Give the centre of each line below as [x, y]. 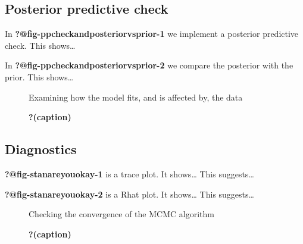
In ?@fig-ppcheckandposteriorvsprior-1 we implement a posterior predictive [152, 34]
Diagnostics [41, 149]
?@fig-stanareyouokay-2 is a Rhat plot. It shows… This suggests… [129, 194]
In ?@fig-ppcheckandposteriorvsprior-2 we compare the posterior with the [149, 65]
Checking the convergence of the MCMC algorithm [121, 214]
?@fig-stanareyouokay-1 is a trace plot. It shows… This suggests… [129, 173]
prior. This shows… [39, 76]
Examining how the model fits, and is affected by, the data [136, 97]
